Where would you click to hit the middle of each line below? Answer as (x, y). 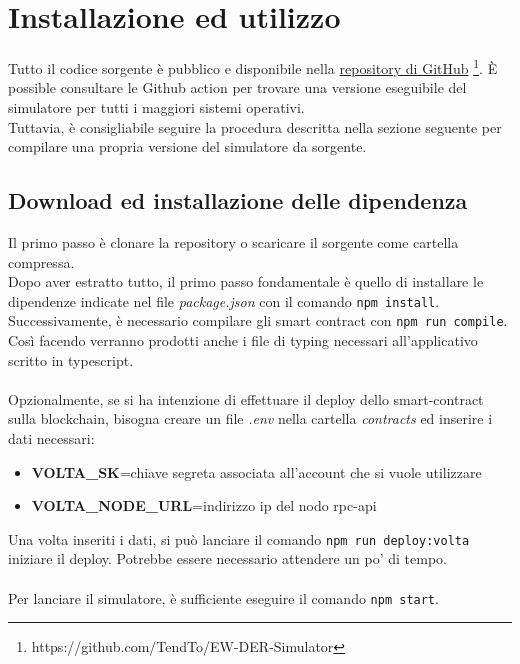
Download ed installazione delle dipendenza (238, 200)
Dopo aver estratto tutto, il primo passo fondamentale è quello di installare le (246, 281)
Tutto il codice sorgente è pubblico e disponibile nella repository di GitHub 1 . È (253, 66)
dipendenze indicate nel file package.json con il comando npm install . (224, 300)
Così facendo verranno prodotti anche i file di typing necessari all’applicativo (243, 340)
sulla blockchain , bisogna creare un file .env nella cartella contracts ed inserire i (250, 418)
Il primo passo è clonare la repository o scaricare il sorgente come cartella (233, 241)
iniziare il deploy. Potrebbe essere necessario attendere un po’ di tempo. (227, 558)
